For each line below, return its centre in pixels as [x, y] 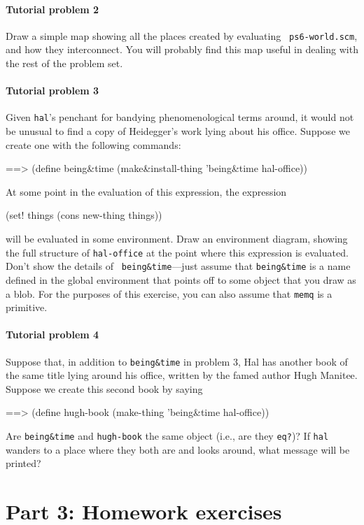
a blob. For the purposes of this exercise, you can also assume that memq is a [169, 293]
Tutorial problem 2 [52, 9]
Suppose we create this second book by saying [104, 388]
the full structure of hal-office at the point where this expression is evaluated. [177, 252]
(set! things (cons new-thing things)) [84, 215]
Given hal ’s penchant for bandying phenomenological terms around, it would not [180, 117]
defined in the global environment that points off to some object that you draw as [181, 279]
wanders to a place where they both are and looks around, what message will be [178, 449]
